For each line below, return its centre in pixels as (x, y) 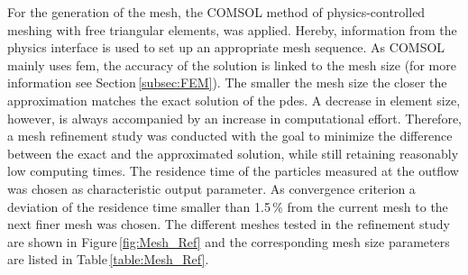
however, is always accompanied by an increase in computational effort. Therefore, (234, 118)
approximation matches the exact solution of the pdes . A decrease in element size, (234, 100)
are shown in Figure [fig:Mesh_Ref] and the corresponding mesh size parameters (229, 241)
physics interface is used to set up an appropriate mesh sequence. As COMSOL (226, 47)
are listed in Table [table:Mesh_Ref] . (108, 259)
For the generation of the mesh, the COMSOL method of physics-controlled (216, 12)
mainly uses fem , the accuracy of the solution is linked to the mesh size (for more (232, 64)
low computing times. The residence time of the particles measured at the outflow (233, 171)
